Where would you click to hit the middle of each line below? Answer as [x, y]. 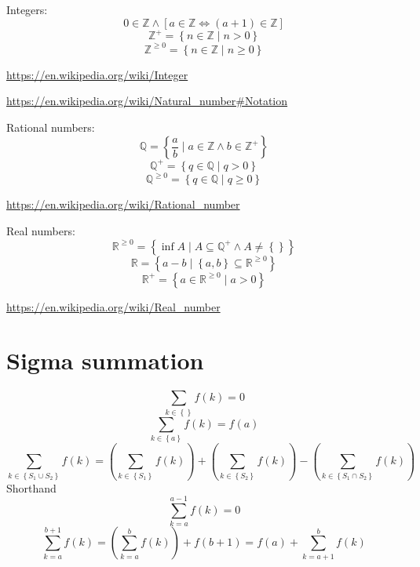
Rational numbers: [51, 127]
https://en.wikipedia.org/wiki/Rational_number [123, 204]
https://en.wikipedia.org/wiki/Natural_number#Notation [147, 101]
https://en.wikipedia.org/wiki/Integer [97, 74]
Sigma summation [105, 360]
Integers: [27, 9]
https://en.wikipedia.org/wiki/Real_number [113, 306]
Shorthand [31, 487]
